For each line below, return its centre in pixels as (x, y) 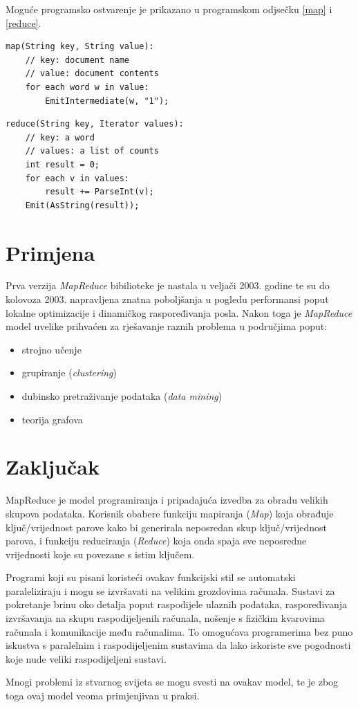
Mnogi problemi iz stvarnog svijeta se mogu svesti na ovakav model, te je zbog (172, 682)
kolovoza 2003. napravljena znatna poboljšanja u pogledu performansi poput (167, 299)
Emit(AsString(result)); (82, 205)
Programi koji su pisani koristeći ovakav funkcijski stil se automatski (151, 577)
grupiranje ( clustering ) (69, 373)
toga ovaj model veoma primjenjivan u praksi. (103, 696)
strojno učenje (51, 349)
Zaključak (53, 467)
